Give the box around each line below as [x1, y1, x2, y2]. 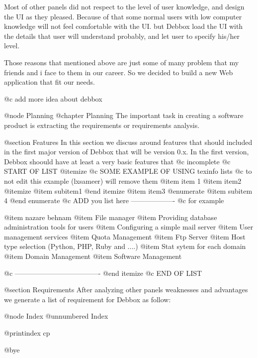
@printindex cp [4, 328, 50, 338]
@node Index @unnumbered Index [4, 311, 108, 321]
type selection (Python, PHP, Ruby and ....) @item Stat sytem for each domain [4, 241, 246, 251]
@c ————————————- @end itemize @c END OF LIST [4, 267, 202, 278]
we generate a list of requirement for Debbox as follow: [4, 294, 171, 304]
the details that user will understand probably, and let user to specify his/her [4, 30, 240, 41]
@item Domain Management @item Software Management [4, 251, 182, 261]
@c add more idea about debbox [4, 93, 102, 104]
